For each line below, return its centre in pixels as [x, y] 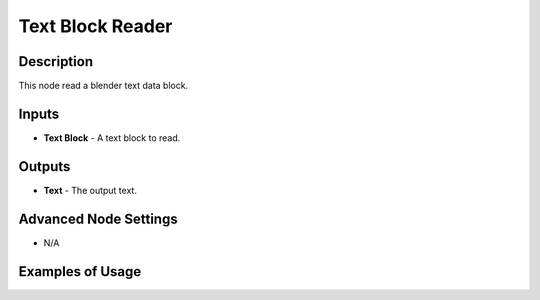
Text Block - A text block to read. [112, 137]
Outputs [44, 166]
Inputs [39, 113]
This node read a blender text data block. [103, 86]
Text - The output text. [90, 190]
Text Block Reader [95, 26]
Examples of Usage [80, 271]
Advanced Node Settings [98, 218]
